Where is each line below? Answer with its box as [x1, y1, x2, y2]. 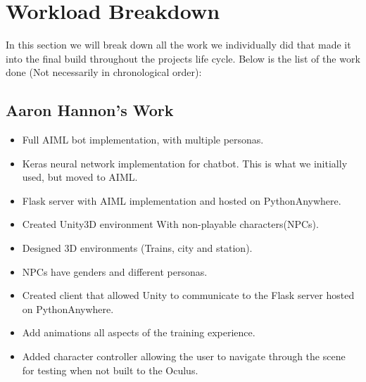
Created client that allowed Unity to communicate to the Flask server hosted [22, 288, 355, 303]
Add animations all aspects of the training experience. [22, 325, 255, 340]
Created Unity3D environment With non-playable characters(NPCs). [22, 217, 319, 231]
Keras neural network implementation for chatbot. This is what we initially [22, 155, 348, 170]
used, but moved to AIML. [22, 170, 138, 184]
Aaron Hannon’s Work [6, 99, 174, 121]
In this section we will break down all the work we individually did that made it [6, 37, 351, 52]
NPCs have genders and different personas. [22, 264, 208, 279]
